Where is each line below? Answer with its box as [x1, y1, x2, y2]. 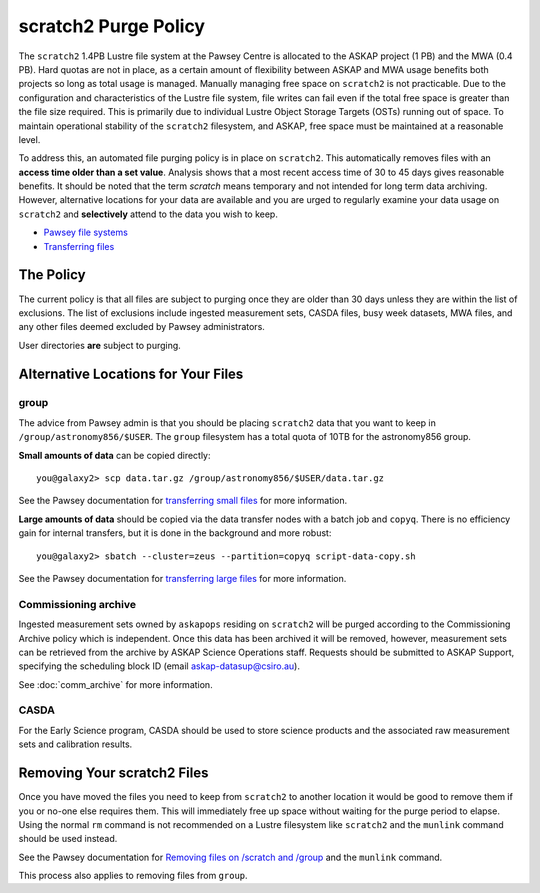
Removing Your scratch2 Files [18, 765, 209, 782]
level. [18, 133, 41, 145]
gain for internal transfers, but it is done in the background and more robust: [18, 527, 332, 539]
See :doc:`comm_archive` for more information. [18, 678, 214, 690]
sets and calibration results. [18, 738, 133, 750]
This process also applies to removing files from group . [18, 870, 249, 882]
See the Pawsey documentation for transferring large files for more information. [18, 572, 347, 584]
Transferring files [43, 240, 115, 252]
